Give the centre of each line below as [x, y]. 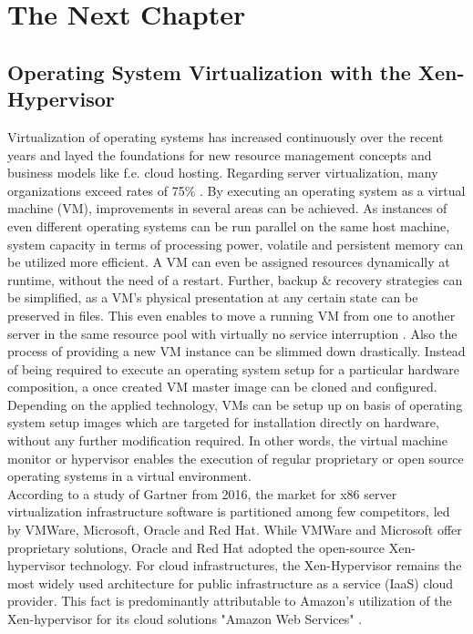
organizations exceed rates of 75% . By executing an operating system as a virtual [236, 190]
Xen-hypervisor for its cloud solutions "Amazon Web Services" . [185, 619]
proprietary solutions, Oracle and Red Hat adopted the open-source [196, 547]
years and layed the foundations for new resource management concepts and [220, 154]
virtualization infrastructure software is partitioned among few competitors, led [229, 511]
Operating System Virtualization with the [209, 72]
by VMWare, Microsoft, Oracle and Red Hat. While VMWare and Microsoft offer [235, 530]
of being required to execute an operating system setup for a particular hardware [234, 368]
